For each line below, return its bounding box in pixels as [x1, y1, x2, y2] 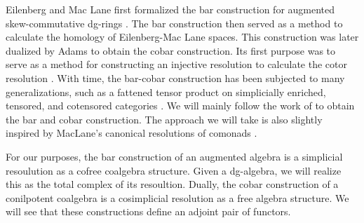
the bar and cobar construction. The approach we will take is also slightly [6, 111, 323, 126]
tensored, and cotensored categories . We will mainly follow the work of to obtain [6, 98, 355, 113]
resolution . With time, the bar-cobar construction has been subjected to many [6, 70, 345, 85]
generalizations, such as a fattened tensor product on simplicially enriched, [6, 84, 326, 99]
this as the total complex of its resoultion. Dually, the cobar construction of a [6, 177, 339, 191]
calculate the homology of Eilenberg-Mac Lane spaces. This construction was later [6, 29, 359, 44]
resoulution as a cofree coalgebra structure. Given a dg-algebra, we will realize [6, 163, 342, 177]
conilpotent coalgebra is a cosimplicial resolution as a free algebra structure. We [6, 190, 349, 205]
